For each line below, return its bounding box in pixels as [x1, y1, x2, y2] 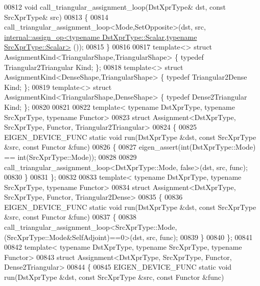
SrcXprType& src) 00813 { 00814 [4, 11, 108, 22]
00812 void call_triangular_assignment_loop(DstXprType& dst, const [4, 2, 226, 12]
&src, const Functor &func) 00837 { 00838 [4, 211, 137, 222]
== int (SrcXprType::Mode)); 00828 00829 [4, 151, 137, 162]
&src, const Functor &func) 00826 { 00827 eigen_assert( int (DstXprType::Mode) [4, 141, 256, 152]
